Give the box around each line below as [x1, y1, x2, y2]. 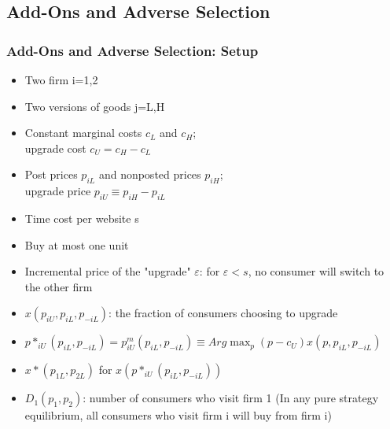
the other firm [24, 278, 93, 294]
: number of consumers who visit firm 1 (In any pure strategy [83, 390, 379, 406]
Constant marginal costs [24, 124, 142, 141]
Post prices [24, 166, 78, 183]
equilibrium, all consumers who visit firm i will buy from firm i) [24, 407, 332, 423]
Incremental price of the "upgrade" [24, 263, 191, 279]
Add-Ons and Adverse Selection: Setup [6, 40, 259, 60]
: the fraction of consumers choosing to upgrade [109, 305, 338, 321]
